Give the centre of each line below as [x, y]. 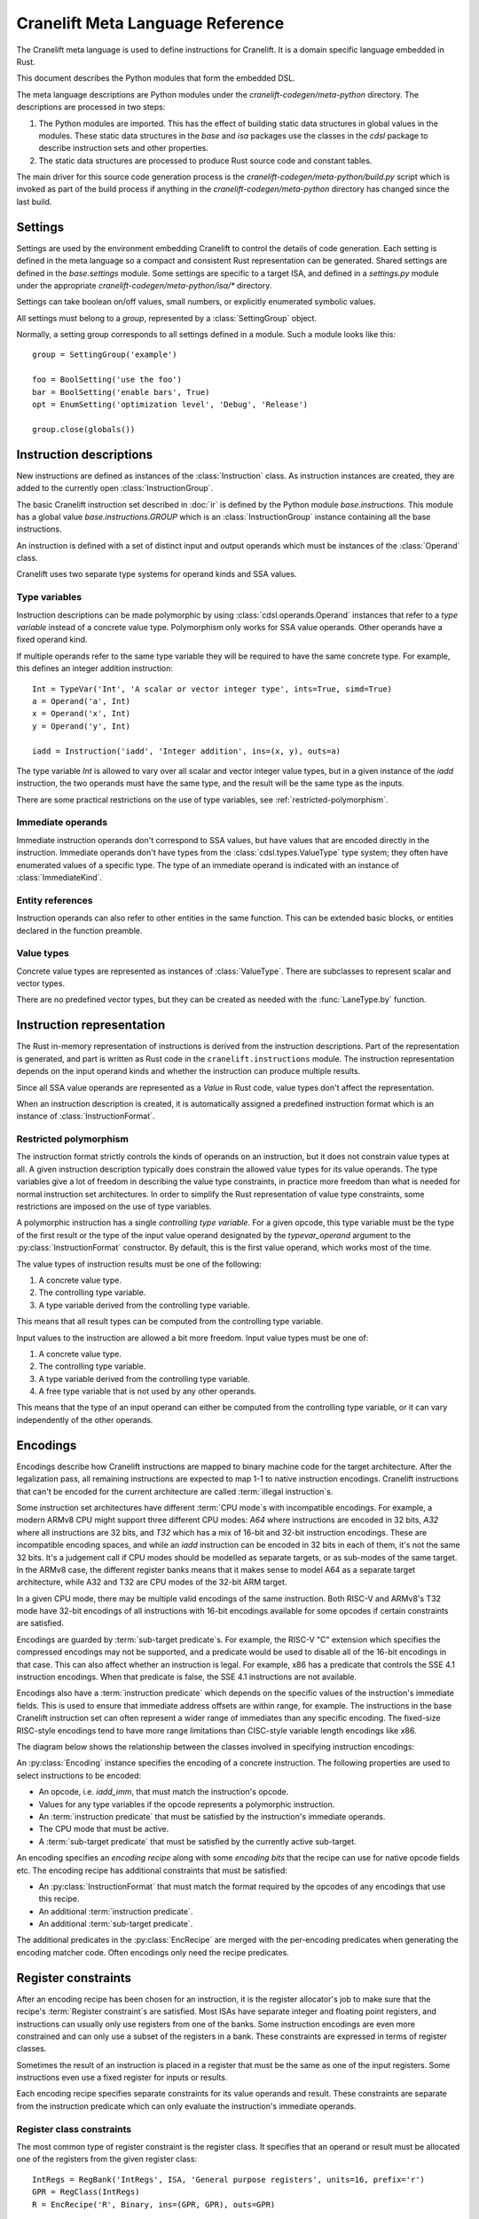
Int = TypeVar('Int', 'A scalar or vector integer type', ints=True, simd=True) [212, 689]
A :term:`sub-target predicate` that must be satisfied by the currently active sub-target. [197, 1841]
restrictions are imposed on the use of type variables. [114, 1206]
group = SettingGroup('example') [105, 355]
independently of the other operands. [85, 1419]
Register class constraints [74, 2128]
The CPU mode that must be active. [104, 1829]
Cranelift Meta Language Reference [150, 23]
